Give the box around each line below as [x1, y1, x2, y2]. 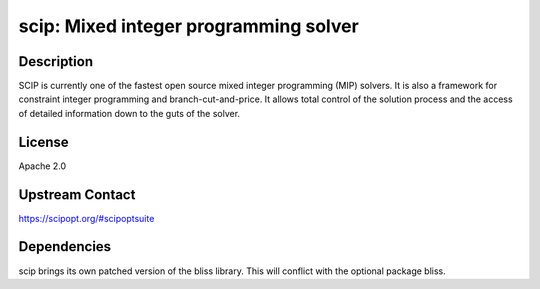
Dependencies [18, 238, 112, 255]
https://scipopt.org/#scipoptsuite [18, 212, 155, 224]
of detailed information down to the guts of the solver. [18, 107, 240, 119]
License [18, 133, 69, 150]
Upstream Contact [18, 186, 136, 203]
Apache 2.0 [18, 160, 67, 172]
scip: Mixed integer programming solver [18, 15, 359, 37]
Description [18, 53, 94, 70]
